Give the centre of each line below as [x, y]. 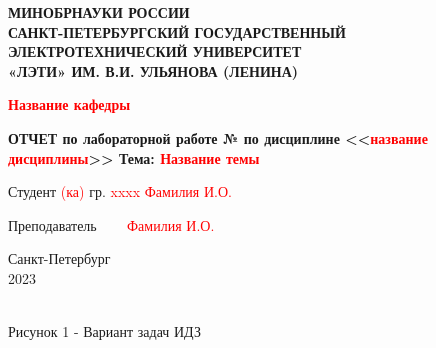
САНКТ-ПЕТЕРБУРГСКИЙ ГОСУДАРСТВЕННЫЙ [177, 31]
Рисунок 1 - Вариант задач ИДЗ [105, 331]
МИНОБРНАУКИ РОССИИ [99, 12]
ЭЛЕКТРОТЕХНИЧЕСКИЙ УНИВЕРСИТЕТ [155, 51]
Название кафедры [69, 104]
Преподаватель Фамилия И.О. [111, 224]
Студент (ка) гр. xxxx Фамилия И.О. [120, 191]
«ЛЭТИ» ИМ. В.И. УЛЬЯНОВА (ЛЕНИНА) [153, 70]
